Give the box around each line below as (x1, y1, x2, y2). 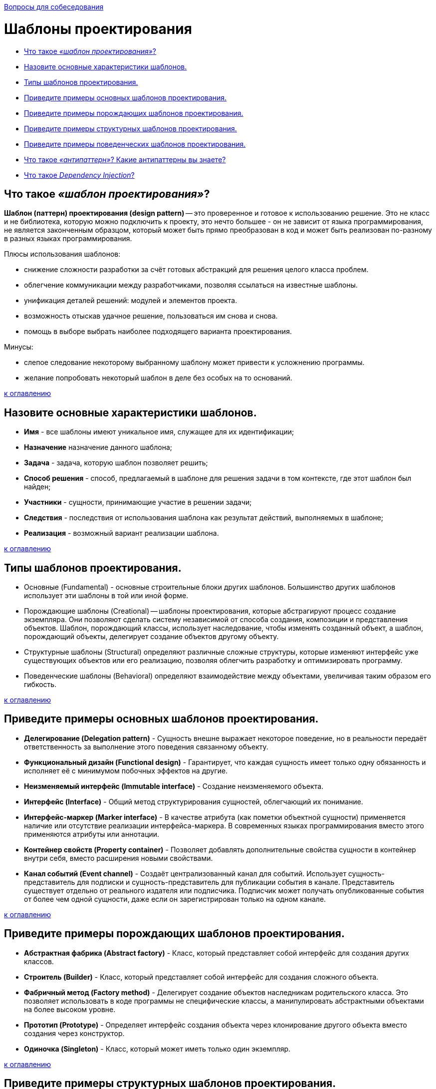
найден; (24, 482, 51, 491)
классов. (24, 957, 54, 966)
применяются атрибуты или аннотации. (24, 829, 160, 838)
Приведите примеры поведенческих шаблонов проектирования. (24, 139, 246, 148)
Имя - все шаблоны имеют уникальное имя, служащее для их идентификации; (24, 427, 294, 436)
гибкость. (24, 680, 57, 689)
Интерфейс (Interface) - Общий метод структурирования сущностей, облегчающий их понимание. (24, 797, 363, 806)
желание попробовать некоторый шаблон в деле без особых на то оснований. (24, 373, 292, 382)
